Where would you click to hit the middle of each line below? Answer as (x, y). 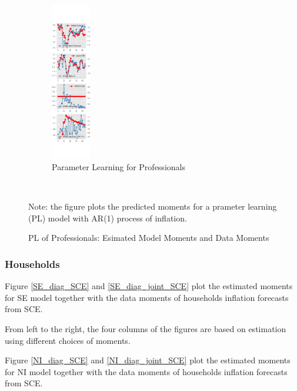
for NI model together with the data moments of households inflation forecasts (146, 371)
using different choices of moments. (68, 340)
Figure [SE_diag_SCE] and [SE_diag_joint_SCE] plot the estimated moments (149, 286)
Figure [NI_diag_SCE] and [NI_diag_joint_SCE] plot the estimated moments (148, 360)
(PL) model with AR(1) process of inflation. (108, 218)
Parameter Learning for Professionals (119, 167)
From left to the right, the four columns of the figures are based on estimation (146, 329)
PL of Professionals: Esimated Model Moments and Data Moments (149, 238)
